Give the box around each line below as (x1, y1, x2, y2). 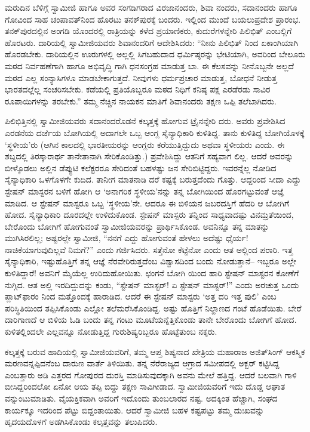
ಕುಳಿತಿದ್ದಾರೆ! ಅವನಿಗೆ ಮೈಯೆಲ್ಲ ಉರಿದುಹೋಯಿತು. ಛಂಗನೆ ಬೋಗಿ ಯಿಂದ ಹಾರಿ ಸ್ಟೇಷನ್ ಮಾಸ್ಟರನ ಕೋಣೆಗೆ (5, 267, 299, 279)
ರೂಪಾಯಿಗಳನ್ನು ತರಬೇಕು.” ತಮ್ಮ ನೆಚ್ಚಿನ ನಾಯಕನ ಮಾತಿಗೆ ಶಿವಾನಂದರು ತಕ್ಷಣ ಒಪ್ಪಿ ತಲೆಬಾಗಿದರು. (5, 94, 277, 107)
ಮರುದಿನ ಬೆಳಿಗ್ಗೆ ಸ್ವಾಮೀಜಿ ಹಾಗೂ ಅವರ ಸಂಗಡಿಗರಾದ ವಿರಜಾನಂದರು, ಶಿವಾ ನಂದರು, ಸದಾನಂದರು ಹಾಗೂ (5, 1, 297, 13)
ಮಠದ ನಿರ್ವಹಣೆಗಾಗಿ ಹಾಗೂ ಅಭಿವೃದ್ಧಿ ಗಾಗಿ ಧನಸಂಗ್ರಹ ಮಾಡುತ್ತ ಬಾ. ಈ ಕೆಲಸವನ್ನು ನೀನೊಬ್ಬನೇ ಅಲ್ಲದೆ (5, 59, 294, 72)
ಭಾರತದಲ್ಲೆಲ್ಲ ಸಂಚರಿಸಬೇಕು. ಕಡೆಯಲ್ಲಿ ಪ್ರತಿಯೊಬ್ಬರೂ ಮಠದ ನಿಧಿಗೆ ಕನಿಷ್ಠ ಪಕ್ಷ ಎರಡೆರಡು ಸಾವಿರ (5, 83, 271, 95)
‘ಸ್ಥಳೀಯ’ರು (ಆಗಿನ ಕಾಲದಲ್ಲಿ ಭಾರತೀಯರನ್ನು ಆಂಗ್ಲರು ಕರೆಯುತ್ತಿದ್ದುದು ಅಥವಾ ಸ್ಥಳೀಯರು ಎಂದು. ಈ (5, 138, 285, 150)
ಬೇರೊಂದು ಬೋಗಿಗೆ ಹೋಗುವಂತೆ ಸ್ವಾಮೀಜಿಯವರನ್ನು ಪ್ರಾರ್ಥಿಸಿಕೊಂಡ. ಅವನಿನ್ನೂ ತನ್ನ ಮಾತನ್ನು (5, 220, 269, 232)
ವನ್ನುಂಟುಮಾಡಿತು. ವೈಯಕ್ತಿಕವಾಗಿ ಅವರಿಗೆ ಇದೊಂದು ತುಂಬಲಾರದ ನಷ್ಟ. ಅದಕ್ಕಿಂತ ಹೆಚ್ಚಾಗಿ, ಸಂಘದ (5, 392, 278, 404)
